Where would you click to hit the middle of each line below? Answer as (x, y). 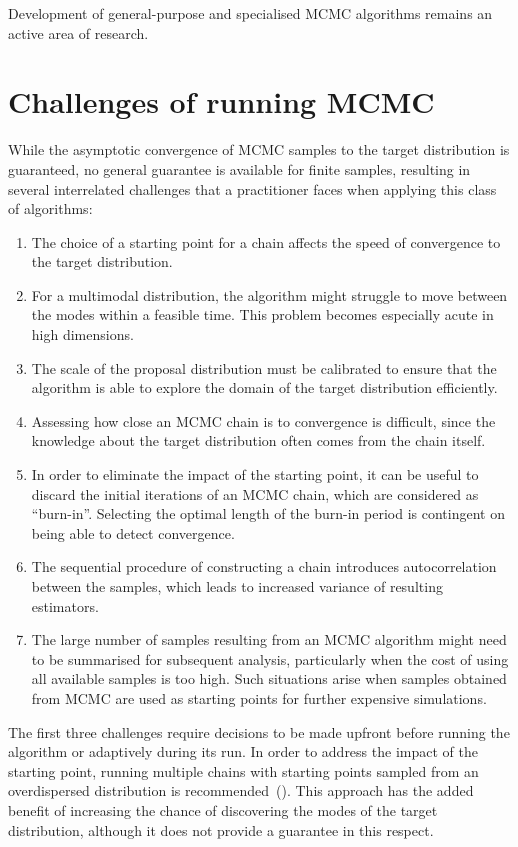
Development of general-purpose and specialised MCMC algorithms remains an (250, 13)
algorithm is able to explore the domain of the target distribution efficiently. (264, 387)
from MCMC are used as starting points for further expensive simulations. (259, 697)
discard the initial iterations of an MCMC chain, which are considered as (255, 493)
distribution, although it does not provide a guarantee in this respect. (221, 829)
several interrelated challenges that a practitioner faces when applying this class (252, 188)
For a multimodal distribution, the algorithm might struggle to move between (269, 294)
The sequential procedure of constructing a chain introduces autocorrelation (264, 566)
